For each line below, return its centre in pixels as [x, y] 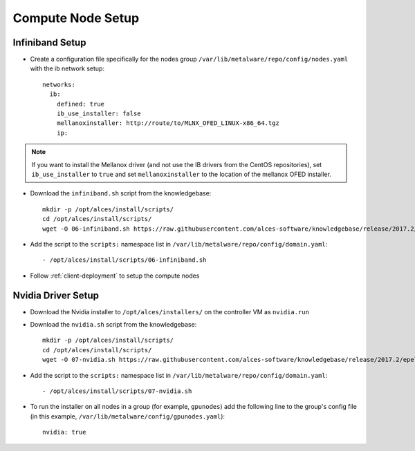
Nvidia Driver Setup [56, 295]
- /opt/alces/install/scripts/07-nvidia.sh [117, 391]
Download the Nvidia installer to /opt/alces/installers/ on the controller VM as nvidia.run [169, 311]
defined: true [81, 104]
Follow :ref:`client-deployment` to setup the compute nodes [115, 276]
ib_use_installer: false [99, 114]
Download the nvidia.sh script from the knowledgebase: [113, 324]
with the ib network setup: [67, 68]
